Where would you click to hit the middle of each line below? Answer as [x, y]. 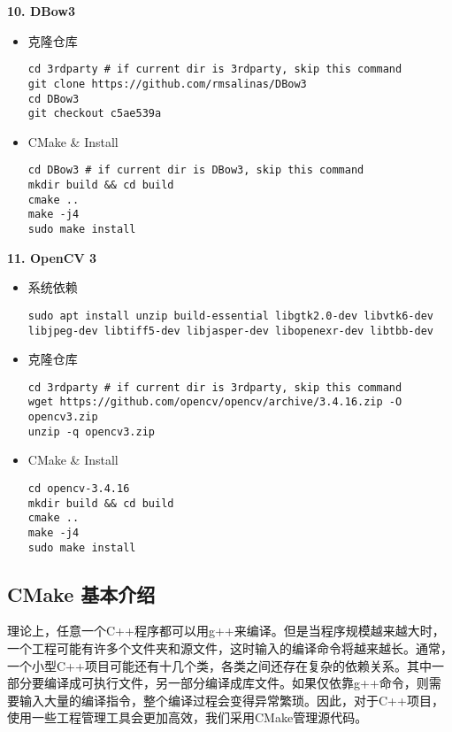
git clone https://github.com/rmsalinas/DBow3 [167, 84]
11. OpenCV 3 [52, 257]
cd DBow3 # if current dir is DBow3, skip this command [196, 170]
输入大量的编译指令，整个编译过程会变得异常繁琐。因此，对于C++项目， [231, 700]
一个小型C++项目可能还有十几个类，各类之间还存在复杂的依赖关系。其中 [219, 665]
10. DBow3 [42, 11]
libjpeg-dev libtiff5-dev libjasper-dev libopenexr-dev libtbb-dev [230, 331]
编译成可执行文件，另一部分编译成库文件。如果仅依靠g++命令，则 [236, 683]
